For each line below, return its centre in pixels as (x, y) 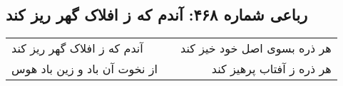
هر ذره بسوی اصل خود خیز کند (256, 48)
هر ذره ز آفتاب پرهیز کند (271, 69)
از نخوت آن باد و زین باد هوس (85, 69)
